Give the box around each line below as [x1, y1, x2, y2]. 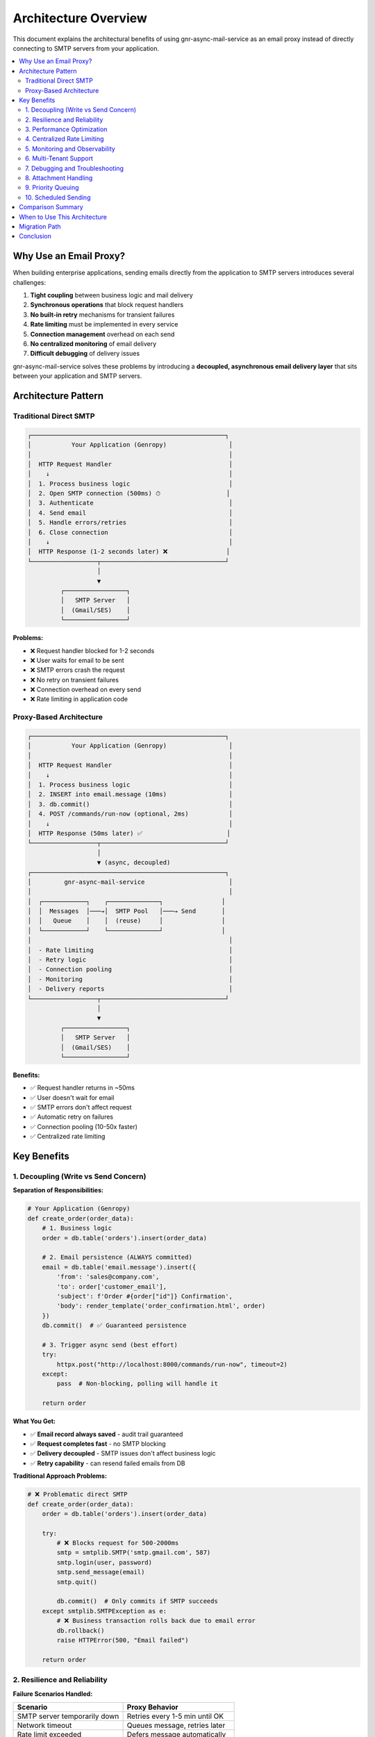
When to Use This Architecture [19, 213, 108, 221]
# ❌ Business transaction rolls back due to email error [56, 1617, 256, 1625]
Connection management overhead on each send [30, 330, 175, 338]
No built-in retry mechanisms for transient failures [30, 310, 175, 319]
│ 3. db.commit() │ [27, 800, 233, 808]
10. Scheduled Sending [25, 193, 91, 201]
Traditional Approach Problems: [12, 1472, 108, 1480]
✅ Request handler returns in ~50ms [30, 1084, 135, 1092]
